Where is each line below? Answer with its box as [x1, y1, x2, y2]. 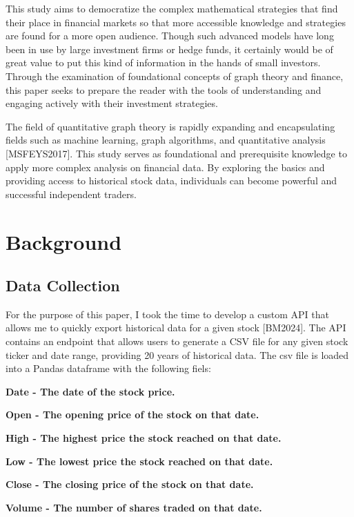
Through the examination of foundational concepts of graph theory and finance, [6, 68, 344, 83]
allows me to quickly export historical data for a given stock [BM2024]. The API [6, 320, 346, 335]
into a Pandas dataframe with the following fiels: [6, 361, 211, 375]
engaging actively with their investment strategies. [6, 96, 218, 110]
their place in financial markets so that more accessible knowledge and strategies [6, 14, 346, 29]
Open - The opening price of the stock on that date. [6, 407, 259, 422]
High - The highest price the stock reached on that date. [6, 431, 282, 445]
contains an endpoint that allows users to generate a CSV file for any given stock [6, 334, 348, 349]
